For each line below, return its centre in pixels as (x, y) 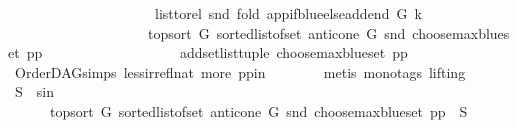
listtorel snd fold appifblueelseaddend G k (288, 13)
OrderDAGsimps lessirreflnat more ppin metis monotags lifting (240, 71)
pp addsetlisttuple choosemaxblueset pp (217, 52)
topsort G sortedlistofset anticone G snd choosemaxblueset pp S (258, 110)
